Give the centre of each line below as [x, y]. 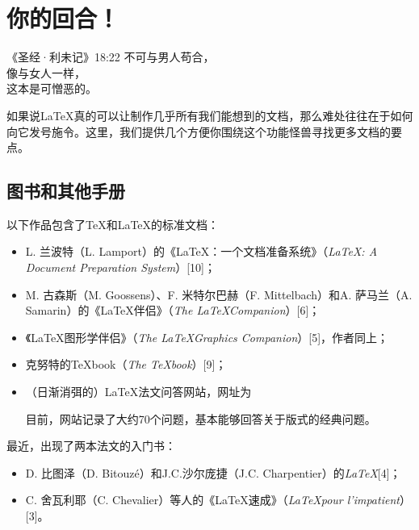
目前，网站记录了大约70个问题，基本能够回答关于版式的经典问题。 [201, 418]
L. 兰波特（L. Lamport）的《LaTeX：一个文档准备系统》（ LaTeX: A [201, 251]
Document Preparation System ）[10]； [120, 267]
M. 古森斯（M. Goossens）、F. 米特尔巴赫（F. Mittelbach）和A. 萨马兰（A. [219, 294]
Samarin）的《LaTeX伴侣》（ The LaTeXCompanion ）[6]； [173, 310]
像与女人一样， [46, 72]
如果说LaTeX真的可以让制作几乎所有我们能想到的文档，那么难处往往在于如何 [210, 115]
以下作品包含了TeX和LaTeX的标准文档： [113, 224]
